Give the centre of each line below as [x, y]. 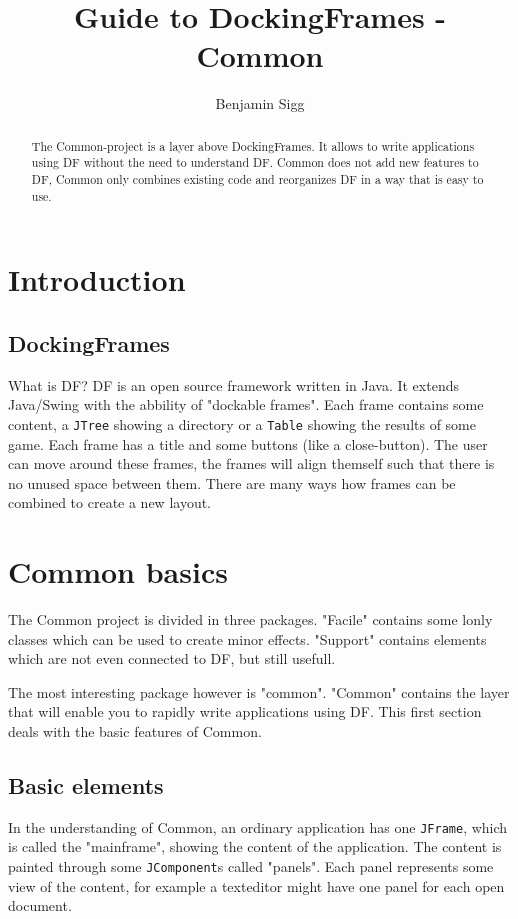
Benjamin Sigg [260, 103]
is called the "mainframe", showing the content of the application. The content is [255, 846]
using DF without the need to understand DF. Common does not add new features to [255, 162]
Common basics [118, 571]
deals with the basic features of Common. [135, 731]
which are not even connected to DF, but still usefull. [172, 658]
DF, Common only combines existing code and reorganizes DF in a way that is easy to [257, 179]
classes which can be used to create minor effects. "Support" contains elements [247, 638]
